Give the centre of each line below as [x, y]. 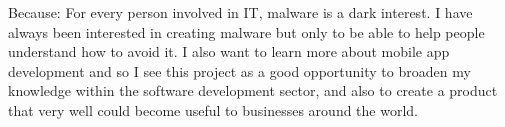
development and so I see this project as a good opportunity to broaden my [239, 70]
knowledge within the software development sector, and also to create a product [253, 90]
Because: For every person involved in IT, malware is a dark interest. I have [240, 12]
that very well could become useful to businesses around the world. [213, 109]
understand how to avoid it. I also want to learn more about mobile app [229, 51]
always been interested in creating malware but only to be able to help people [246, 31]
